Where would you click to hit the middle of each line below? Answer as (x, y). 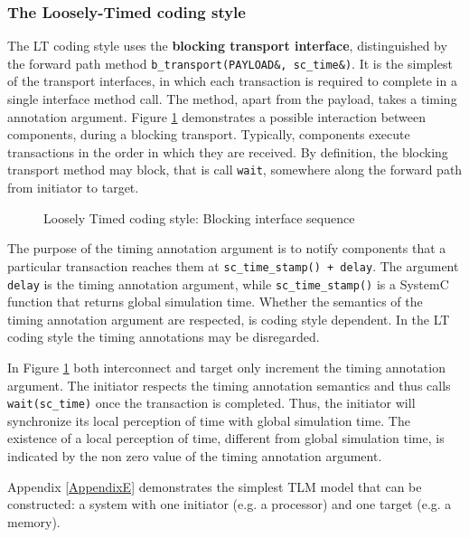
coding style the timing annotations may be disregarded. (164, 337)
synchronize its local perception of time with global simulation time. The (209, 420)
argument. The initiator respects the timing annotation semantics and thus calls (229, 385)
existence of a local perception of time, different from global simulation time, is (226, 438)
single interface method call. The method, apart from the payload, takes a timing (232, 99)
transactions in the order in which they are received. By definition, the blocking (228, 151)
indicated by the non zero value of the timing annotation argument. (195, 456)
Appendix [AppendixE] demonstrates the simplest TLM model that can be (215, 486)
